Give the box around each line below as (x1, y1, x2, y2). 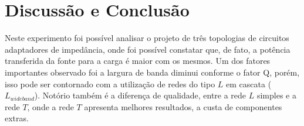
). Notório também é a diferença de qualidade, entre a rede (34, 89, 246, 101)
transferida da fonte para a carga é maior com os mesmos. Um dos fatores (5, 55, 271, 67)
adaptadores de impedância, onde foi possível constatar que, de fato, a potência (5, 43, 291, 55)
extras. (5, 112, 29, 124)
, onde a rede (27, 100, 74, 113)
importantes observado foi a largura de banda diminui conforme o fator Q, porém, (5, 66, 300, 78)
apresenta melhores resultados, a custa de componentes (84, 100, 282, 113)
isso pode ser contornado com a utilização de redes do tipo (5, 77, 215, 90)
